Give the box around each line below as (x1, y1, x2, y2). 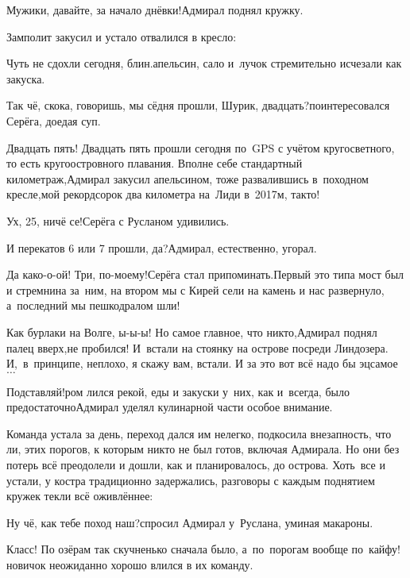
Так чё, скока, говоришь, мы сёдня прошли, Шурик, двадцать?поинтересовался (6, 97, 390, 114)
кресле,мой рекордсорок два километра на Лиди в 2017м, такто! (6, 186, 320, 202)
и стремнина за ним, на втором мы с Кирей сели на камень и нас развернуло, (6, 281, 385, 298)
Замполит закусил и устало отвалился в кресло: (6, 28, 237, 44)
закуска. (6, 70, 45, 87)
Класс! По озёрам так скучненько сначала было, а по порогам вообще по (6, 541, 364, 557)
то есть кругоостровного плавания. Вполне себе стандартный (6, 155, 303, 171)
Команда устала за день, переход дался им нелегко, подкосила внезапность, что (6, 425, 392, 441)
